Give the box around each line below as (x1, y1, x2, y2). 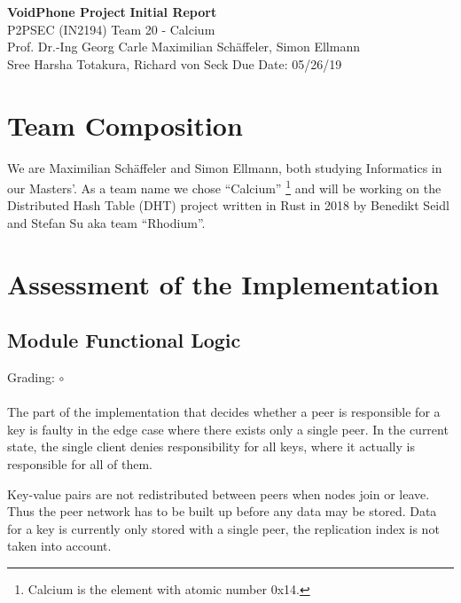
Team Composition (7, 106, 243, 143)
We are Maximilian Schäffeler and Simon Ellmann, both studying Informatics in (7, 158, 442, 176)
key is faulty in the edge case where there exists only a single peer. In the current (7, 419, 449, 438)
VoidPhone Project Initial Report (7, 3, 217, 20)
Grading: (7, 368, 55, 387)
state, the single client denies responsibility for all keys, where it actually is (7, 437, 415, 456)
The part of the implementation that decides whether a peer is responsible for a (7, 403, 441, 421)
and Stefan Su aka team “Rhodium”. (7, 213, 206, 231)
